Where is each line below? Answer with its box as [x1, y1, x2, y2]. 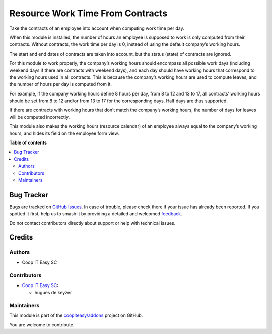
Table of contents [9, 139, 47, 146]
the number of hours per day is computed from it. [9, 81, 112, 87]
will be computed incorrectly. [9, 114, 70, 120]
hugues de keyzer [34, 290, 72, 296]
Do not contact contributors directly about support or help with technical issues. [9, 220, 176, 226]
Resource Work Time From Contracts [9, 8, 168, 19]
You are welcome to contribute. [9, 321, 75, 328]
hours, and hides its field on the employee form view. [9, 130, 119, 136]
